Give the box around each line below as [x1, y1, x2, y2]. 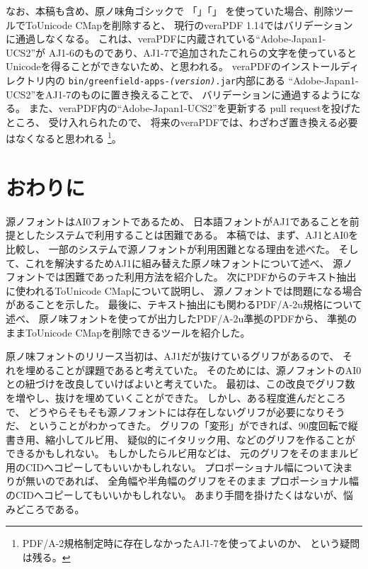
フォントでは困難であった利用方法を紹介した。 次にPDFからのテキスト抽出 [6, 269, 357, 284]
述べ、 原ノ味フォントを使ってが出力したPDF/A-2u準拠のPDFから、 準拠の [6, 310, 357, 325]
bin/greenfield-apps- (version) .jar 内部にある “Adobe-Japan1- [68, 72, 359, 87]
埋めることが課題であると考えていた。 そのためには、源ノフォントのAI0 [25, 362, 362, 377]
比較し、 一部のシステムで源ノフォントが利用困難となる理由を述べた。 [6, 241, 335, 256]
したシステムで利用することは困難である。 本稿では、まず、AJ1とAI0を [25, 227, 359, 242]
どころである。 [15, 501, 85, 516]
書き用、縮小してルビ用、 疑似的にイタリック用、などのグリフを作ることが [6, 432, 355, 446]
